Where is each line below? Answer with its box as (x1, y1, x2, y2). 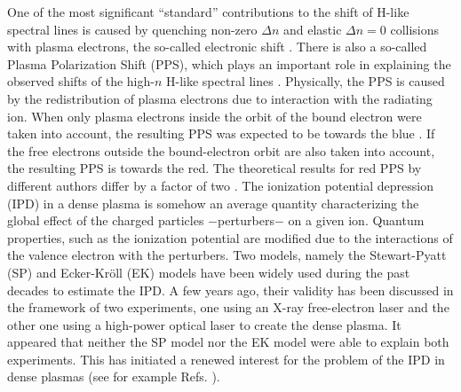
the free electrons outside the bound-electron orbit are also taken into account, (7, 141, 435, 160)
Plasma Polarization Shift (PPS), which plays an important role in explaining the (7, 54, 451, 73)
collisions (390, 20, 440, 38)
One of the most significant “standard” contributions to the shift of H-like (7, 3, 409, 20)
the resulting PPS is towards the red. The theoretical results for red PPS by (7, 159, 422, 177)
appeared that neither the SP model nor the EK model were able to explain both (7, 333, 449, 351)
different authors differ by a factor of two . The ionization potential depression (7, 176, 433, 194)
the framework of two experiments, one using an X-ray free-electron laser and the (7, 298, 449, 317)
